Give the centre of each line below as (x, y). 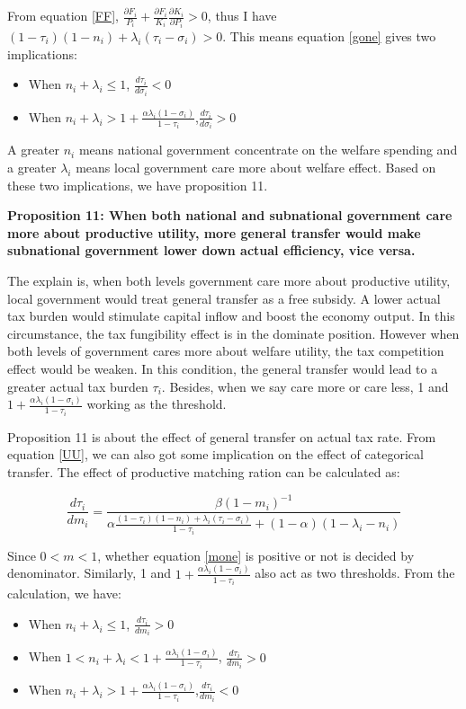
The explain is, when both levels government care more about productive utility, (229, 280)
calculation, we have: (64, 594)
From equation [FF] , (63, 15)
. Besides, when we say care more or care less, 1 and (305, 386)
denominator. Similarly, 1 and (90, 573)
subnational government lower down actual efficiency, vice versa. (211, 250)
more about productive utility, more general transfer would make (214, 232)
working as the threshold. (157, 404)
